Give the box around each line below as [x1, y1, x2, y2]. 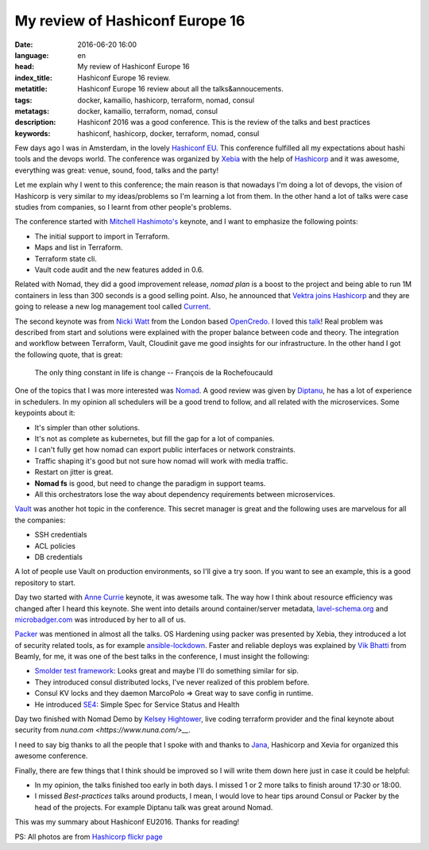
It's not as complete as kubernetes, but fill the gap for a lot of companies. [34, 434, 275, 444]
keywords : [14, 128, 51, 138]
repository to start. [14, 577, 75, 588]
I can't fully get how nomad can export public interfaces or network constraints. [34, 445, 296, 455]
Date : [14, 40, 33, 49]
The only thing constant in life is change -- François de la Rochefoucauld [34, 368, 273, 378]
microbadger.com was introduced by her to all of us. [14, 615, 187, 624]
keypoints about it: [14, 408, 75, 417]
